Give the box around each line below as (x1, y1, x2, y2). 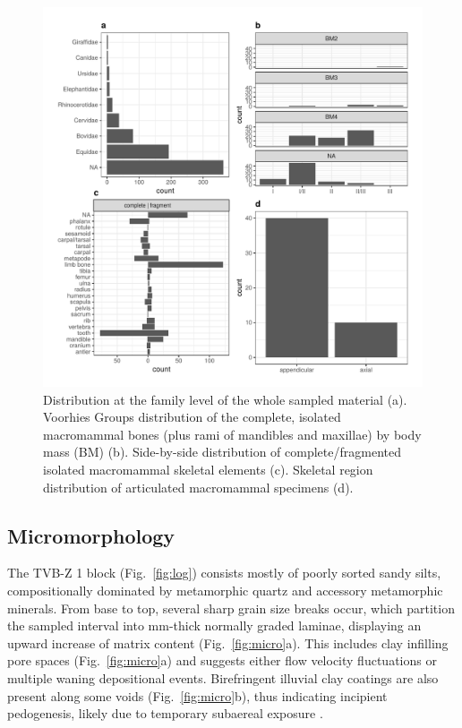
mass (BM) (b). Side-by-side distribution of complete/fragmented (43, 442, 401, 461)
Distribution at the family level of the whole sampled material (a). (43, 390, 407, 408)
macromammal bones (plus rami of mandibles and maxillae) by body (43, 424, 422, 443)
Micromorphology (7, 521, 175, 549)
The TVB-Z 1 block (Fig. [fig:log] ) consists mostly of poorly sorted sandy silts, (7, 563, 441, 582)
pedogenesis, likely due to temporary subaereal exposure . (7, 704, 323, 723)
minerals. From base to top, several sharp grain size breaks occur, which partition (7, 598, 455, 617)
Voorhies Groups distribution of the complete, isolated (43, 407, 341, 426)
